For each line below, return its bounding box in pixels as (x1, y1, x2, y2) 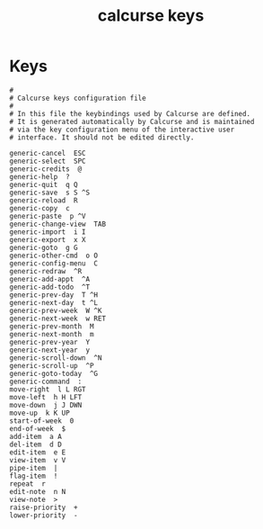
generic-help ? (9, 172, 70, 181)
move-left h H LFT (9, 392, 83, 401)
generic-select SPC (9, 157, 87, 166)
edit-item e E (9, 447, 66, 457)
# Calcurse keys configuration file (9, 94, 146, 103)
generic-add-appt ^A (9, 274, 91, 283)
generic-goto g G (9, 243, 78, 252)
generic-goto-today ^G (9, 369, 99, 378)
